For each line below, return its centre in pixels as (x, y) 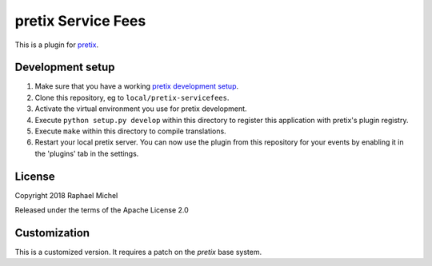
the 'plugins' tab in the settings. (87, 153)
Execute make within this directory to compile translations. (131, 131)
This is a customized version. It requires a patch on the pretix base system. (138, 252)
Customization (52, 233)
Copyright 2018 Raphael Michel (66, 195)
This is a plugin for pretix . (57, 45)
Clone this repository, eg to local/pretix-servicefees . (132, 97)
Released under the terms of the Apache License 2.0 (102, 210)
